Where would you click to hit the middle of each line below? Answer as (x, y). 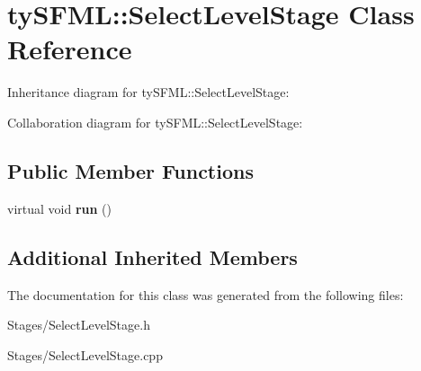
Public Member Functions (130, 170)
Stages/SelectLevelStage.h (79, 325)
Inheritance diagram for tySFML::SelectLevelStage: (148, 92)
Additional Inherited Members (152, 256)
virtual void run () (59, 208)
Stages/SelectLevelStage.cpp (85, 354)
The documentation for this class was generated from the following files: (206, 294)
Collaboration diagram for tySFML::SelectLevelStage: (155, 122)
